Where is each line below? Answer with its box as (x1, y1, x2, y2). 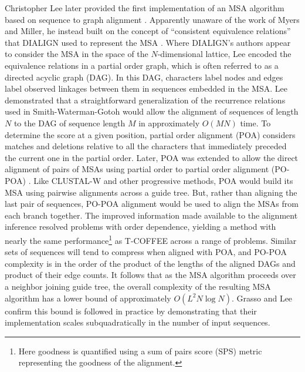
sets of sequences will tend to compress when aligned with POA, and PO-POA (5, 246, 287, 258)
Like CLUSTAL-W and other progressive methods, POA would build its (33, 174, 293, 186)
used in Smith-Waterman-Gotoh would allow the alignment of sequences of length (5, 105, 299, 118)
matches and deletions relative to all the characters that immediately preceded (5, 140, 287, 152)
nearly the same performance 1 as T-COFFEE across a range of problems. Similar (5, 232, 297, 246)
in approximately (138, 116, 200, 129)
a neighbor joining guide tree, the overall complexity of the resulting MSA (5, 280, 271, 292)
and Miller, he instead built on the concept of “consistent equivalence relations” (5, 25, 291, 37)
